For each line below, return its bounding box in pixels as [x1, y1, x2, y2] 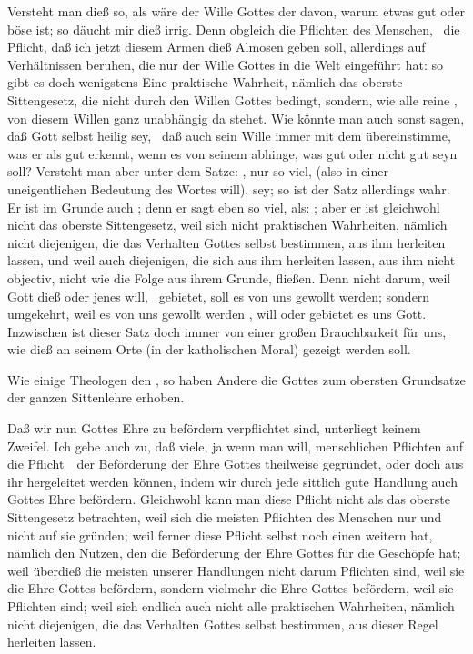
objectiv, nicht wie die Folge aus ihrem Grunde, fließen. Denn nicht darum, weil [7, 268, 451, 287]
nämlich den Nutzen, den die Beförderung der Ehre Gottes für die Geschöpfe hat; [7, 543, 461, 562]
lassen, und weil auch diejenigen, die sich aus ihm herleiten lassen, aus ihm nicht [7, 251, 456, 270]
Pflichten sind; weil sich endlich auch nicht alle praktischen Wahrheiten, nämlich [7, 597, 455, 615]
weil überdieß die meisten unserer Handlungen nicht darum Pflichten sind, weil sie [7, 560, 465, 580]
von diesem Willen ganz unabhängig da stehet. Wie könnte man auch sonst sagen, [7, 108, 465, 127]
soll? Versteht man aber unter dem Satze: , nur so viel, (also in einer [7, 162, 388, 181]
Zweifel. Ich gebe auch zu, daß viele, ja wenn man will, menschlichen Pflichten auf [7, 436, 464, 455]
